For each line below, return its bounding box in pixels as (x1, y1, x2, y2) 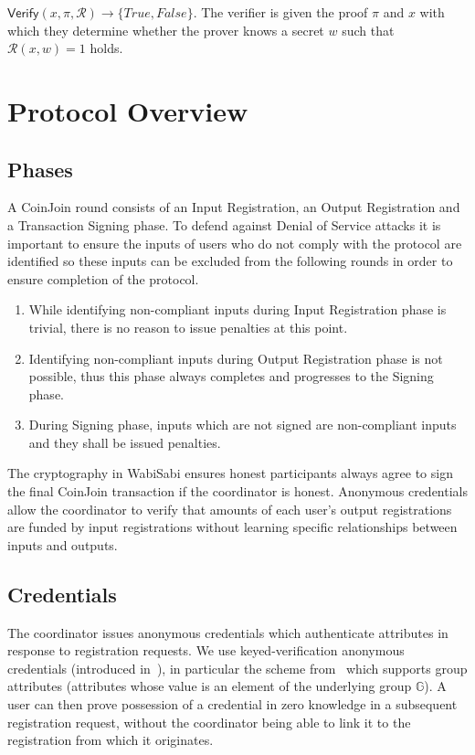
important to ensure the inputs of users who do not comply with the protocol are (7, 233, 462, 252)
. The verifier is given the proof (193, 3, 368, 21)
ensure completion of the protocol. (7, 269, 199, 288)
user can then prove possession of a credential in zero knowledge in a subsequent (7, 695, 458, 714)
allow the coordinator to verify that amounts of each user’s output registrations (7, 499, 452, 518)
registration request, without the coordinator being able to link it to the (7, 712, 411, 731)
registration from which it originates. (7, 730, 214, 750)
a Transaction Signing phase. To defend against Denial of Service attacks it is (7, 215, 441, 234)
